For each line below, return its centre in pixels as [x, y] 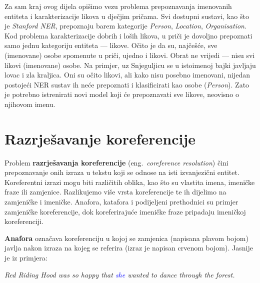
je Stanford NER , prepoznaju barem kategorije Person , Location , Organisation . [125, 26]
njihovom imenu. [30, 104]
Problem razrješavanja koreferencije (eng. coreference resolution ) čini [116, 162]
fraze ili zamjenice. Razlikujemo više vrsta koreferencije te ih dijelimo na [115, 192]
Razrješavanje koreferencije [100, 138]
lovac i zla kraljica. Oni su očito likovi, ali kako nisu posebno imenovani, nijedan [127, 75]
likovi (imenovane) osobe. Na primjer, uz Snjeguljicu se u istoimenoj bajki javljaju [130, 65]
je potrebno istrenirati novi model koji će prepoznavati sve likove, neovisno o [122, 94]
